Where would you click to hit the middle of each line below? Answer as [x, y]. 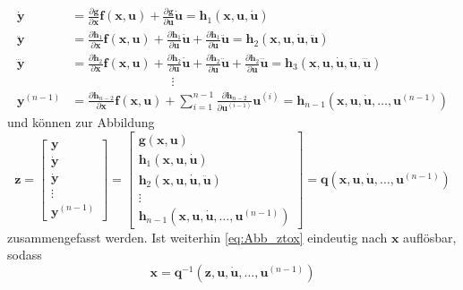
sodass [25, 255]
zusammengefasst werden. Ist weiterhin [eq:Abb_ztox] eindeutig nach [197, 237]
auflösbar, [430, 237]
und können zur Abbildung [81, 122]
